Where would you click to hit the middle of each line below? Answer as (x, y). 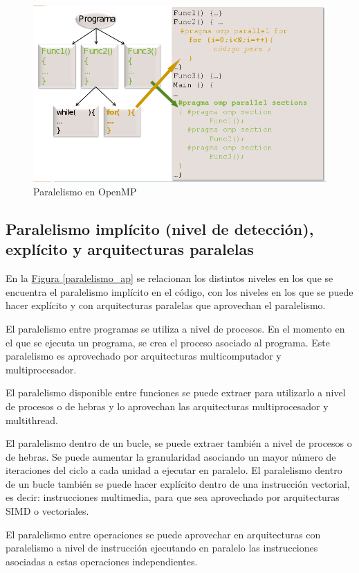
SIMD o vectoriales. (47, 511)
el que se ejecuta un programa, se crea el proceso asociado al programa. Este (168, 342)
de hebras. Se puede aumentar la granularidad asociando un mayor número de (171, 456)
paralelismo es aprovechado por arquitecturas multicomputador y (144, 356)
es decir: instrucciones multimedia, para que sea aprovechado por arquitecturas (173, 497)
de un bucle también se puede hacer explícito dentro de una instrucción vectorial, (178, 483)
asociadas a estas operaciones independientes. (102, 561)
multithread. (32, 420)
